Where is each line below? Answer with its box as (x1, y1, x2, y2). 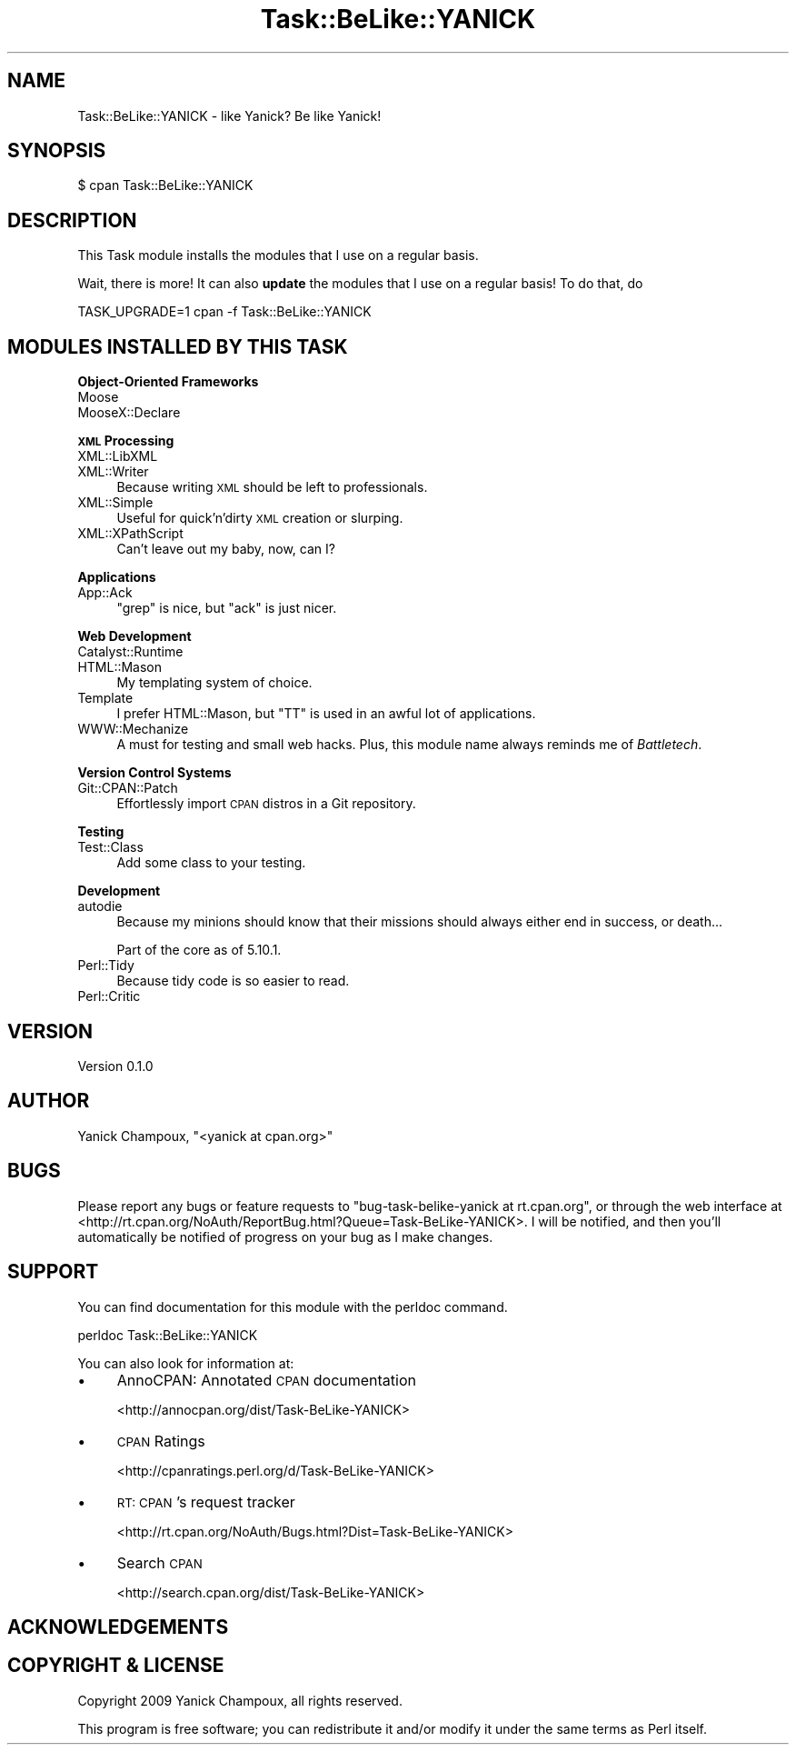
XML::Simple (77, 495, 154, 511)
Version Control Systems (77, 765, 232, 781)
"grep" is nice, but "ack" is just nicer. (116, 600, 337, 616)
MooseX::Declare (77, 405, 181, 421)
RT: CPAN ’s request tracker (116, 1492, 295, 1511)
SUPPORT (7, 1260, 99, 1284)
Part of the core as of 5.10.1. (116, 942, 282, 958)
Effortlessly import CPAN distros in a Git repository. (116, 796, 416, 812)
